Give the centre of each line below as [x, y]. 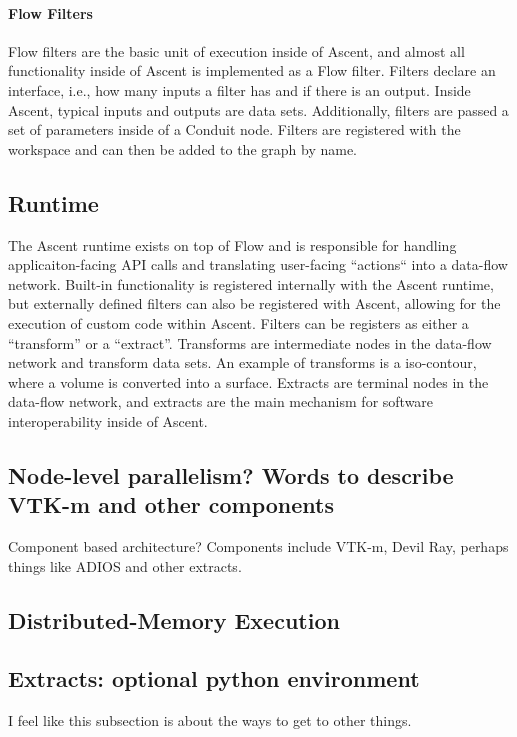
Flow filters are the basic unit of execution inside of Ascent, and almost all [236, 50]
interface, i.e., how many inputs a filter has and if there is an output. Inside [239, 89]
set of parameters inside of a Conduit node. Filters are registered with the [234, 129]
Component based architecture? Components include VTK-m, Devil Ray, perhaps [258, 546]
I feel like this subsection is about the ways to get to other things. [210, 720]
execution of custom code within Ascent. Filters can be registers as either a [238, 322]
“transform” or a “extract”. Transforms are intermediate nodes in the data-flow [250, 342]
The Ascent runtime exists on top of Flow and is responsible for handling [232, 244]
